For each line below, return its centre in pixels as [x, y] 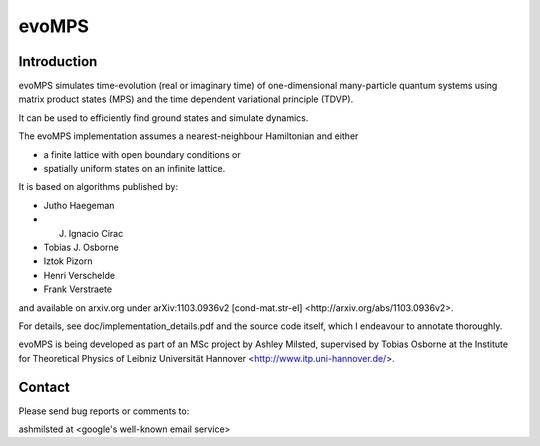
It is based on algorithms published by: [98, 187]
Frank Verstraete [78, 289]
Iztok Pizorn [68, 261]
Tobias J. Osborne [81, 247]
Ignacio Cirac [96, 233]
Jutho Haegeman [79, 205]
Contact [44, 386]
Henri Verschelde [79, 275]
